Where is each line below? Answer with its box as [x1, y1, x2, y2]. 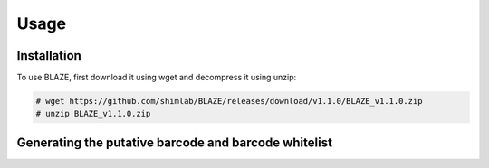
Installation [16, 48, 81, 63]
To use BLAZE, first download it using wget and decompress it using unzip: [16, 72, 297, 83]
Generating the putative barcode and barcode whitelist [16, 135, 332, 150]
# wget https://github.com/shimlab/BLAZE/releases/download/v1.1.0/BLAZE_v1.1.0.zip [35, 96, 423, 107]
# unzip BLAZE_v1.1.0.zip [35, 108, 151, 119]
